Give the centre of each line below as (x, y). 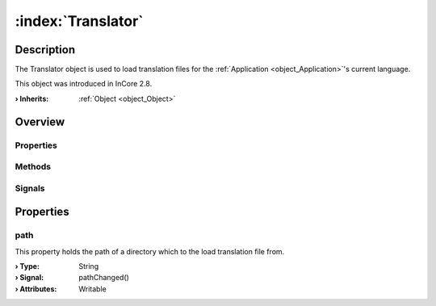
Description (45, 50)
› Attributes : (36, 289)
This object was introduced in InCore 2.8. (84, 84)
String (89, 266)
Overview (40, 122)
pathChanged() (104, 278)
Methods (33, 167)
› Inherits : (32, 99)
